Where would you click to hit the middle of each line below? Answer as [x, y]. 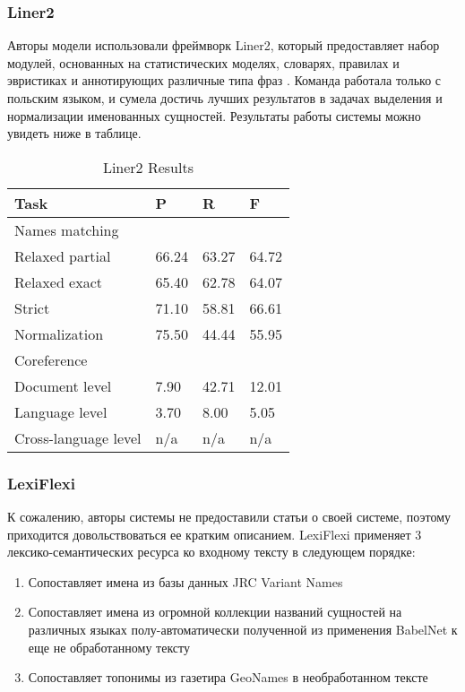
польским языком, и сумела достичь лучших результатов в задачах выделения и [225, 98]
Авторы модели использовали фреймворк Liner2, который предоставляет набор [224, 45]
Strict [32, 307]
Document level [63, 385]
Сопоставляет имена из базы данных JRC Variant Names [185, 581]
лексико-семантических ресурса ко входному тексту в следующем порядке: [211, 552]
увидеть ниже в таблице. [74, 133]
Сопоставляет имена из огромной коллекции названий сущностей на [215, 612]
